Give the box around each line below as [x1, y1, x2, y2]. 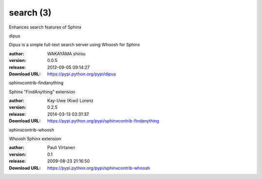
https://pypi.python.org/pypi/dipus [47, 71, 116, 77]
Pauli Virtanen [47, 145, 75, 150]
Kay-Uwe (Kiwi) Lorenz [47, 98, 94, 104]
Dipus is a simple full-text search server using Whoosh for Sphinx [9, 42, 140, 48]
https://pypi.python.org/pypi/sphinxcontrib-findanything [47, 118, 160, 124]
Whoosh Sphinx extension [9, 136, 62, 142]
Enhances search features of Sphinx [9, 24, 82, 30]
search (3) [9, 7, 52, 18]
